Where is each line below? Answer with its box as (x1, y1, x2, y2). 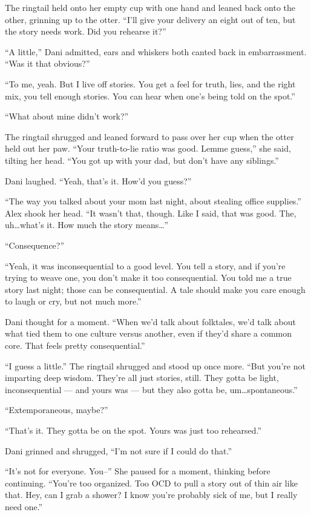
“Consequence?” (5, 238, 65, 251)
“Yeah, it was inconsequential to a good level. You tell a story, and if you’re (5, 259, 286, 272)
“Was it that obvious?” (5, 57, 90, 70)
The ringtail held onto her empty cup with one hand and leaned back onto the (5, 1, 295, 13)
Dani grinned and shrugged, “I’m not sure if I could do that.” (5, 444, 232, 457)
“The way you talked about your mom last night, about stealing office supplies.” (5, 195, 301, 207)
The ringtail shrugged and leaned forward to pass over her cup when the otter (5, 130, 294, 143)
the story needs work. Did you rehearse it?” (5, 25, 166, 38)
